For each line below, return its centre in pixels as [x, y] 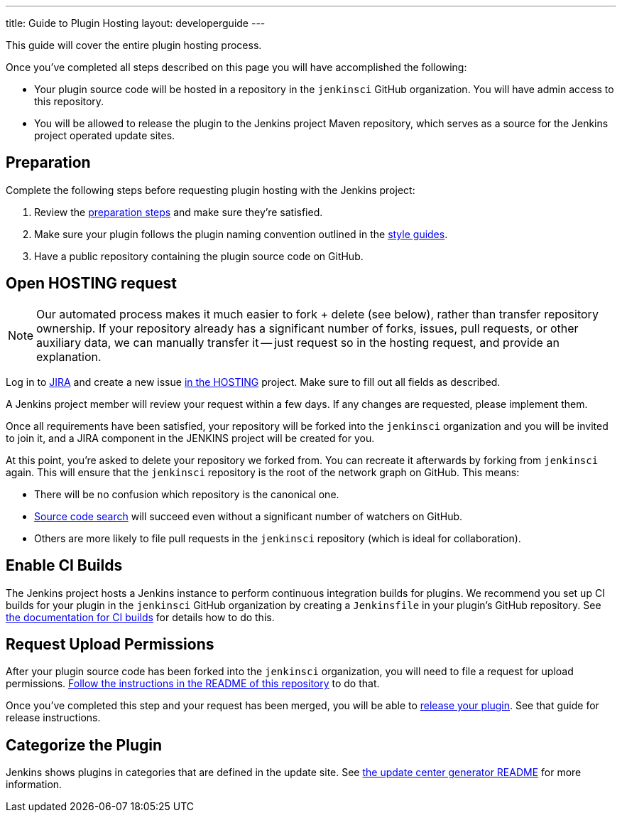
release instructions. [53, 718]
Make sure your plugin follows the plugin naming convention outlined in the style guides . [241, 234]
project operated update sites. [105, 135]
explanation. [69, 356]
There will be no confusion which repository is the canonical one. [187, 494]
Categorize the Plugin [84, 745]
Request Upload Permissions [110, 644]
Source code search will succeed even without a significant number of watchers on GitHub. [249, 516]
